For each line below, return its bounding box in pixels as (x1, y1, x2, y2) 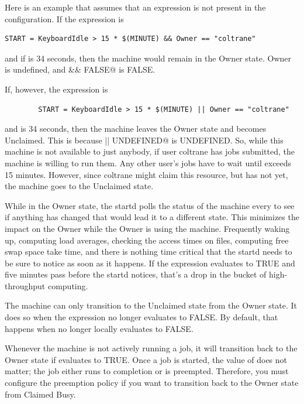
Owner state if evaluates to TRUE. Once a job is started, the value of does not (5, 353, 288, 365)
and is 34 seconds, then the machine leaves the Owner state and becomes (5, 122, 267, 135)
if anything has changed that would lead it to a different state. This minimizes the (5, 211, 299, 223)
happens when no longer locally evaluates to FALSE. (5, 322, 194, 334)
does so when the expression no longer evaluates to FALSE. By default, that (5, 311, 278, 323)
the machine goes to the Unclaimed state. (5, 180, 154, 192)
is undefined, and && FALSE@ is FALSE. (5, 63, 156, 76)
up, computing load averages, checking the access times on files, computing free (5, 234, 289, 246)
